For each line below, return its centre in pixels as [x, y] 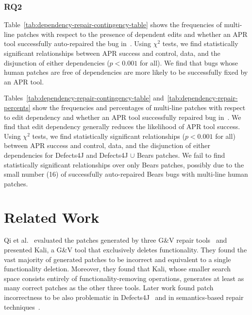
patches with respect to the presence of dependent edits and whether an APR [132, 34]
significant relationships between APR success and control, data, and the [112, 53]
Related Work [52, 217]
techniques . [22, 307]
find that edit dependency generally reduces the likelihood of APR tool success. [122, 126]
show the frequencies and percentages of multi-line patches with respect [139, 107]
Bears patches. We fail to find [181, 155]
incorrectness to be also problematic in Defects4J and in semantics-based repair [124, 297]
